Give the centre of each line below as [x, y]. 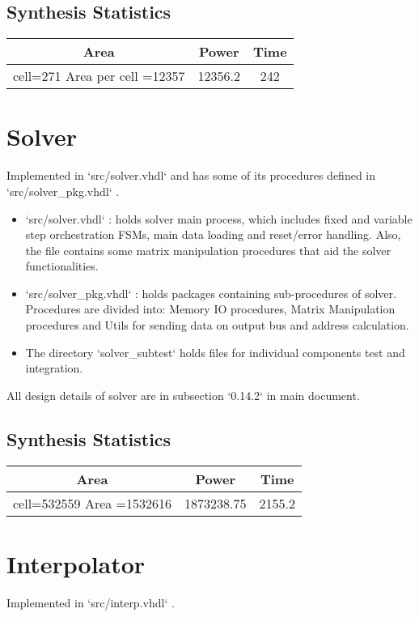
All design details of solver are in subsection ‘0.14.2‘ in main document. [183, 395]
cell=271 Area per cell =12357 [99, 76]
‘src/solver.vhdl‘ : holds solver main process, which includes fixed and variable [219, 218]
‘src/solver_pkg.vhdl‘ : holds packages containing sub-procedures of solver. [211, 293]
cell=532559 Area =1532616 [93, 503]
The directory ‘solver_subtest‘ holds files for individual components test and [215, 352]
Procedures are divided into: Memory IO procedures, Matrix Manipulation [210, 309]
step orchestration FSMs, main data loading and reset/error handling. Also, [213, 234]
